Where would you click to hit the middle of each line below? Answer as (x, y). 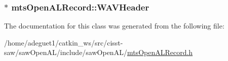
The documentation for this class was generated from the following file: (114, 26)
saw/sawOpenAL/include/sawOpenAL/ (66, 52)
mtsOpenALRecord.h (160, 52)
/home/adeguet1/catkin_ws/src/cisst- (64, 42)
